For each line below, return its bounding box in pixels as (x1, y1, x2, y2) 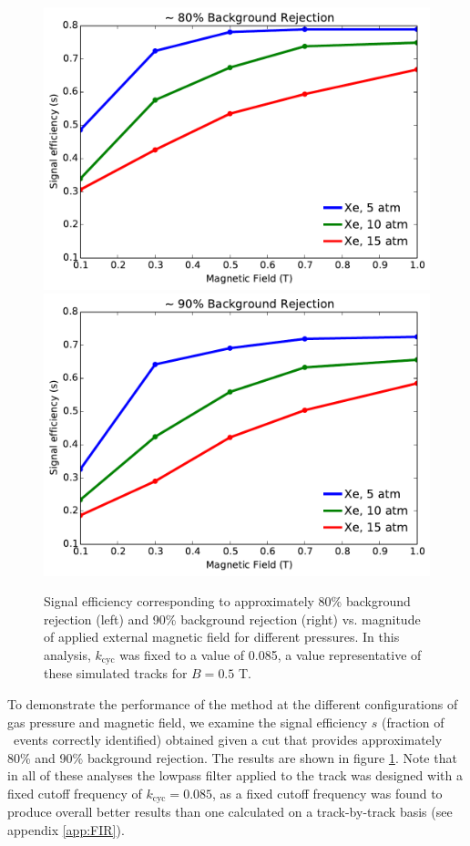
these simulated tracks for (44, 664, 188, 683)
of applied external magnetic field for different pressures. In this (44, 627, 400, 646)
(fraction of (381, 712, 444, 731)
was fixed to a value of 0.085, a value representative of (119, 645, 422, 664)
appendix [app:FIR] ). (7, 820, 125, 840)
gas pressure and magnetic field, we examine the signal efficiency (7, 712, 368, 731)
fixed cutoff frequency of (7, 784, 142, 803)
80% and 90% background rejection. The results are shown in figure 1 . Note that (7, 748, 457, 767)
